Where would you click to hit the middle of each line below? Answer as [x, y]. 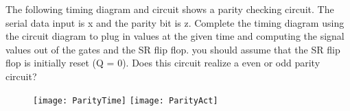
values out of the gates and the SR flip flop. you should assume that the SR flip [173, 49]
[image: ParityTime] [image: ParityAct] [126, 100]
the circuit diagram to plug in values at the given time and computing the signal [175, 36]
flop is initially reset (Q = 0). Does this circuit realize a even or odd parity [163, 63]
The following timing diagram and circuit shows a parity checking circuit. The [170, 9]
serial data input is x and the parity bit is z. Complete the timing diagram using [175, 22]
